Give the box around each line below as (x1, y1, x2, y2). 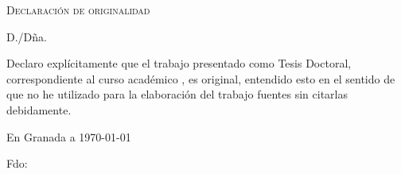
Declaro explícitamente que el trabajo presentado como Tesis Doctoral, (6, 55, 352, 72)
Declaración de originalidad (6, 2, 150, 17)
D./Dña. (6, 28, 47, 44)
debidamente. (6, 101, 72, 118)
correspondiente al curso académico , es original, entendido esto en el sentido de (6, 70, 395, 87)
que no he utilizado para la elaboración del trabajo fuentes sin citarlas (6, 86, 348, 102)
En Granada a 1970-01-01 (6, 128, 131, 145)
